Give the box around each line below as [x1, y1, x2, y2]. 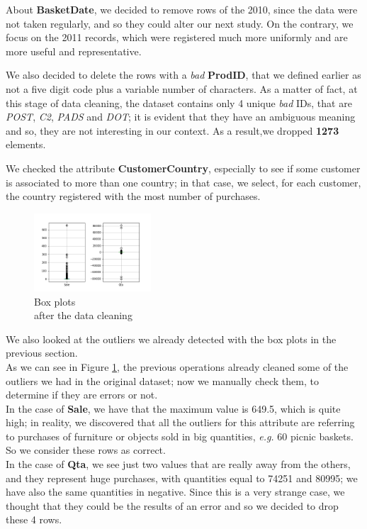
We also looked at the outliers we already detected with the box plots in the [6, 331, 337, 346]
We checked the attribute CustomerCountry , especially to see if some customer [6, 160, 361, 175]
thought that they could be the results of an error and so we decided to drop [6, 498, 339, 513]
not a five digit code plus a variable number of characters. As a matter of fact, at [6, 81, 358, 96]
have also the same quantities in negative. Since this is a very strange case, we [6, 484, 345, 499]
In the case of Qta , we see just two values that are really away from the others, [6, 457, 351, 472]
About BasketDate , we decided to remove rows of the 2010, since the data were [6, 2, 358, 16]
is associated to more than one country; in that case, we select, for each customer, [6, 174, 361, 189]
